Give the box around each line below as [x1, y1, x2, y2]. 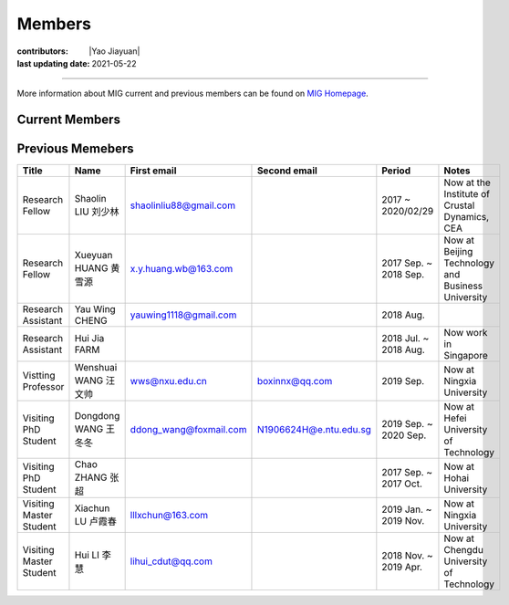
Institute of [443, 188, 491, 201]
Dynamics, [443, 211, 490, 224]
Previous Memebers [16, 141, 134, 157]
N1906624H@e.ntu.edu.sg [256, 423, 371, 436]
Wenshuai [74, 361, 118, 374]
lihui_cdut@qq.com [130, 555, 213, 568]
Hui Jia [74, 332, 105, 345]
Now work [443, 327, 488, 339]
